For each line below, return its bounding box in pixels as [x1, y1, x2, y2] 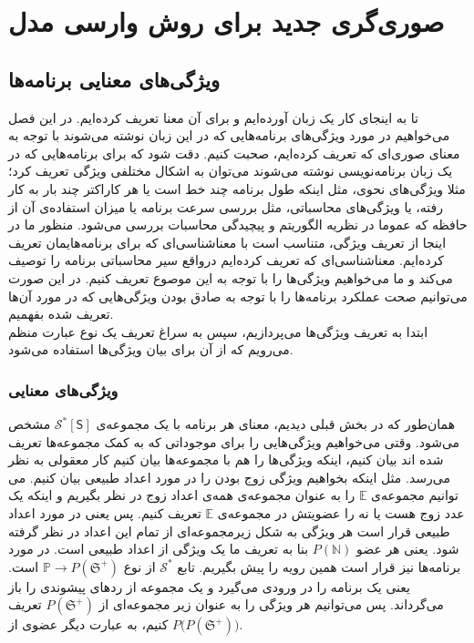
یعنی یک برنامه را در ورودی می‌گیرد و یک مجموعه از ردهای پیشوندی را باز [8, 577, 410, 596]
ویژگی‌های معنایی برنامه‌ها [8, 65, 221, 93]
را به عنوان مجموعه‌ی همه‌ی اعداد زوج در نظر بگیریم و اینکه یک [8, 485, 355, 505]
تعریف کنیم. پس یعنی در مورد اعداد [8, 504, 201, 523]
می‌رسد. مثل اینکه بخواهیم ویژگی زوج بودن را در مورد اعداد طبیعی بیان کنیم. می [8, 467, 450, 486]
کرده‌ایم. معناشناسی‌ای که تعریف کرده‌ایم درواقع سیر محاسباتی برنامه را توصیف [8, 250, 445, 270]
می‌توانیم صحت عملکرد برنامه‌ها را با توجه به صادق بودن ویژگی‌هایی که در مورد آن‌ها [8, 286, 468, 305]
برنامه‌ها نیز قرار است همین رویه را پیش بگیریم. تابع [177, 556, 461, 576]
